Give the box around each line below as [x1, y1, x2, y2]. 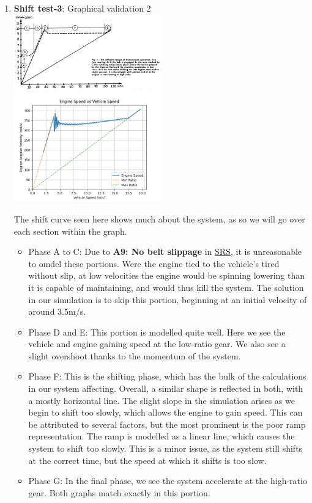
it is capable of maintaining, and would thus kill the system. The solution [28, 281, 304, 293]
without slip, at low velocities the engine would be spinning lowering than [28, 269, 305, 282]
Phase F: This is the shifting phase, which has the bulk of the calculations [28, 370, 306, 383]
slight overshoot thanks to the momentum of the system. [28, 349, 241, 362]
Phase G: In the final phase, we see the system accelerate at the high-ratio [28, 474, 307, 487]
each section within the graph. [13, 224, 127, 237]
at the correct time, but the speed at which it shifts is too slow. [28, 453, 267, 466]
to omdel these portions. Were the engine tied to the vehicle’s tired [28, 257, 280, 270]
